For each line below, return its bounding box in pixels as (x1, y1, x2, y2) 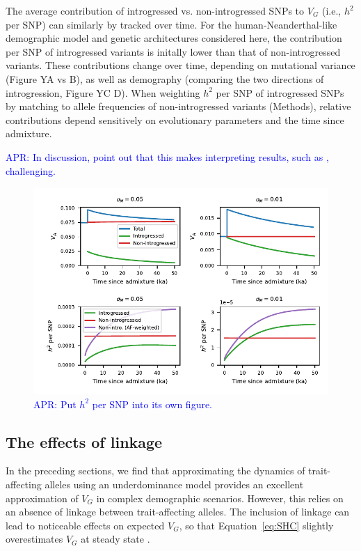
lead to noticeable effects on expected (6, 518, 165, 532)
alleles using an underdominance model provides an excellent (45, 476, 304, 491)
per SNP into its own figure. (92, 396, 213, 411)
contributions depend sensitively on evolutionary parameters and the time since (6, 112, 344, 127)
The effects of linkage (6, 430, 163, 452)
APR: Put (33, 396, 77, 411)
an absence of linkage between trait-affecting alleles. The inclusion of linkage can (6, 504, 350, 519)
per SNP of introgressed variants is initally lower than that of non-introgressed (6, 44, 341, 59)
